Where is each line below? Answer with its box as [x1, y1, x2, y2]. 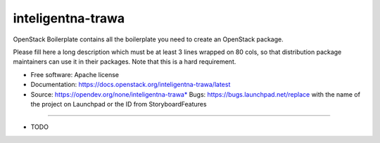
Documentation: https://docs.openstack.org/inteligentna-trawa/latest [30, 81, 231, 89]
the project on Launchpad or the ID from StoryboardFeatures [30, 100, 207, 108]
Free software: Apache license [30, 70, 120, 79]
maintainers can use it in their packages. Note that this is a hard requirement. [13, 57, 236, 66]
